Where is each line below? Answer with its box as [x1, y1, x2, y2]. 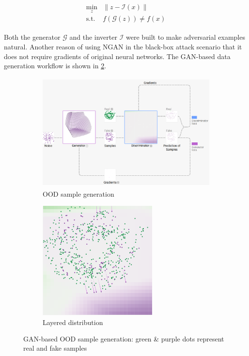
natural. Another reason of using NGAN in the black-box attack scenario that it [4, 41, 242, 51]
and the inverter [69, 32, 117, 42]
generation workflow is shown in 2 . [4, 61, 107, 71]
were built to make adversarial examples [125, 32, 245, 42]
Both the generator [4, 32, 61, 42]
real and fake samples [23, 343, 87, 353]
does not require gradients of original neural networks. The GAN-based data [4, 51, 231, 61]
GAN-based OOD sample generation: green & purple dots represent [23, 333, 224, 343]
